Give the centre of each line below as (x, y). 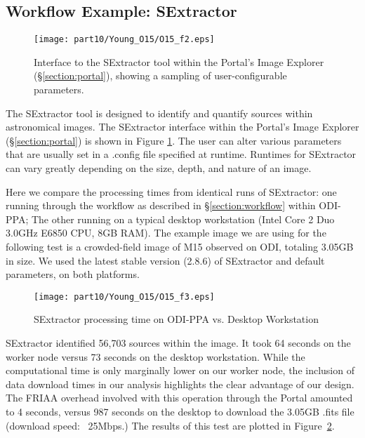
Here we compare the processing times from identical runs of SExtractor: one (171, 191)
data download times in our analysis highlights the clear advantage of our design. (180, 384)
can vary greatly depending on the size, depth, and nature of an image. (159, 168)
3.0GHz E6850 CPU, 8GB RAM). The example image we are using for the (166, 233)
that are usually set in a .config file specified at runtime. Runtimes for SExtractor (181, 154)
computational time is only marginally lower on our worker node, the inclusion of (180, 370)
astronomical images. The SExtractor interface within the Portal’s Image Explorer (182, 127)
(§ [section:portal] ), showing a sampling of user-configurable (160, 75)
